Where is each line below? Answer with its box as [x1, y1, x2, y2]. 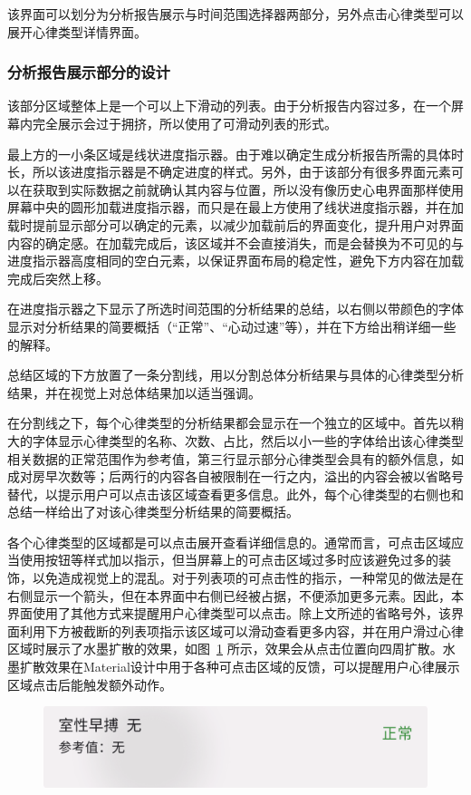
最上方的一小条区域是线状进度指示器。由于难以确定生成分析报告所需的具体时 [7, 144, 464, 163]
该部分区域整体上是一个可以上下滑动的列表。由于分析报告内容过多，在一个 [7, 96, 451, 115]
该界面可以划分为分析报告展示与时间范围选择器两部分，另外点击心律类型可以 [7, 5, 464, 23]
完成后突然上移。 [7, 268, 109, 287]
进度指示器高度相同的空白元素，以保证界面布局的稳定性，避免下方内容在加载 [7, 251, 464, 270]
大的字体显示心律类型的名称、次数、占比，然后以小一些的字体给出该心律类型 [7, 431, 464, 450]
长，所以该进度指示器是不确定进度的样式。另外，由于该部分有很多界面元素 [7, 162, 451, 181]
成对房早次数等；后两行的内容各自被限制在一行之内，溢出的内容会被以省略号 [7, 467, 464, 486]
